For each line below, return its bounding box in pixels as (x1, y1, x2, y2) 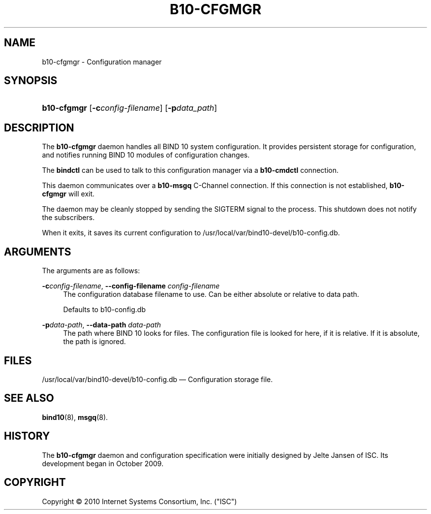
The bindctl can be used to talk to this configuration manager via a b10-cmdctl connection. (42, 166, 339, 175)
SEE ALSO (4, 392, 54, 405)
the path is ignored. (63, 337, 126, 346)
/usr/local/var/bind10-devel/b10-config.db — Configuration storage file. (42, 375, 273, 384)
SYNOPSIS (4, 74, 58, 87)
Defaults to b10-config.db (63, 305, 146, 314)
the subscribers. (42, 213, 95, 222)
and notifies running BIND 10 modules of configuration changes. (42, 151, 250, 160)
